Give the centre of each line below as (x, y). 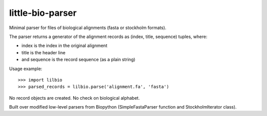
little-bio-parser (43, 13)
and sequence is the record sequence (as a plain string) (78, 60)
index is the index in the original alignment (64, 46)
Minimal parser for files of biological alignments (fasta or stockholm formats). (88, 28)
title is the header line (44, 52)
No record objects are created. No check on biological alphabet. (74, 98)
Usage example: (26, 69)
